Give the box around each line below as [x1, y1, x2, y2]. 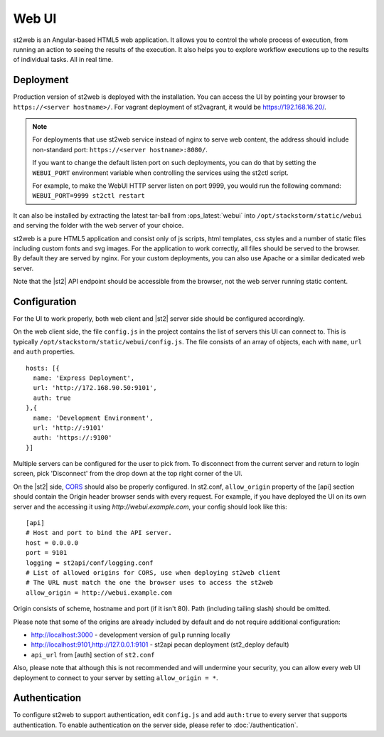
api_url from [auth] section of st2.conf [31, 650, 155, 659]
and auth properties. [13, 347, 75, 356]
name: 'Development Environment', [33, 413, 154, 422]
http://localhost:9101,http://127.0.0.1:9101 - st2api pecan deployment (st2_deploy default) [31, 640, 289, 649]
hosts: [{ [26, 364, 60, 372]
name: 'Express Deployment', [33, 373, 135, 382]
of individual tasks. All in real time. [13, 55, 114, 64]
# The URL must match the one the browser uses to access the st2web [26, 578, 274, 587]
